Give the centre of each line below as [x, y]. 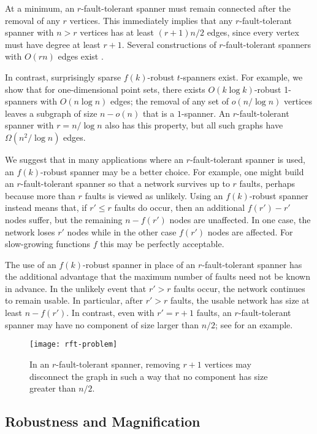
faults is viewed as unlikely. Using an [154, 195]
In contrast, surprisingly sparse [63, 77]
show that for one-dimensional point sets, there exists [105, 89]
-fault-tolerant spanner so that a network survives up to [125, 183]
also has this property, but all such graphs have [194, 125]
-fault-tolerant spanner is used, [248, 159]
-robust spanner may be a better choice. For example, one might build [172, 171]
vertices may [228, 364]
